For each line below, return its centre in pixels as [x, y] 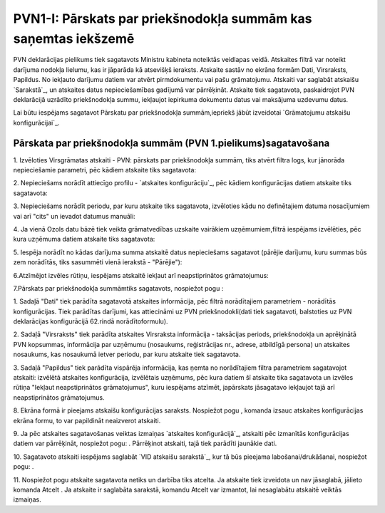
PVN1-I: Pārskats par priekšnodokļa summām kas [163, 19]
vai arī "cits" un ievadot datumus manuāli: [74, 216]
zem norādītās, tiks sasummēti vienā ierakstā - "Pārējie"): [98, 262]
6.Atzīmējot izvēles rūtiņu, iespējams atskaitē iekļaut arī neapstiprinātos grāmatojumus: [141, 275]
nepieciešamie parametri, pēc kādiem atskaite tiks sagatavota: [104, 170]
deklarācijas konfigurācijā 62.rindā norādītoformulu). [91, 321]
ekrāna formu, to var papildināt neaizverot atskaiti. [87, 420]
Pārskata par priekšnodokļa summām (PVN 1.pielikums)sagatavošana [171, 143]
